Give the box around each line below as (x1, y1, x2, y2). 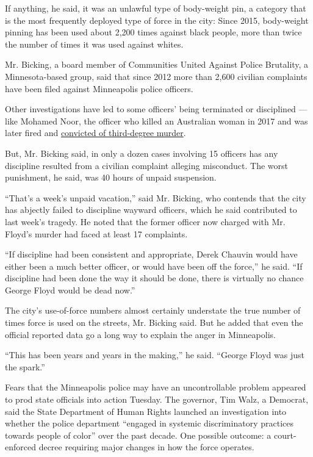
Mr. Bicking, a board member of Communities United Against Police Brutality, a (5, 58, 309, 71)
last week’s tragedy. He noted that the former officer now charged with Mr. (5, 215, 286, 228)
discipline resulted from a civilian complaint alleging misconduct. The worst (5, 159, 288, 171)
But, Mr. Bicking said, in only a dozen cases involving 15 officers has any (5, 146, 278, 159)
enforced (5, 441, 36, 453)
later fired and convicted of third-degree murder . (5, 126, 186, 139)
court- (273, 428, 297, 441)
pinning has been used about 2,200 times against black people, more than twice (5, 26, 302, 38)
